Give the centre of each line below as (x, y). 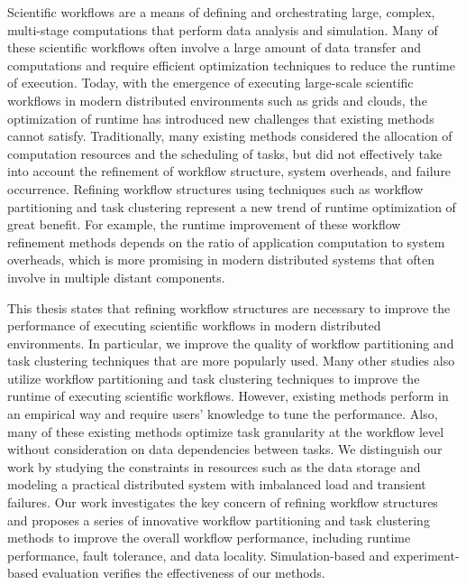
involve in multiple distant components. (116, 277)
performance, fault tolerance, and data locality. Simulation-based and (199, 555)
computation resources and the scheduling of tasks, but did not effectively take (225, 153)
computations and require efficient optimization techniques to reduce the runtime (231, 65)
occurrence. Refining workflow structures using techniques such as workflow (215, 188)
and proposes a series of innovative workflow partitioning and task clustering (219, 520)
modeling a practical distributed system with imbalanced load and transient (217, 484)
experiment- (426, 555)
